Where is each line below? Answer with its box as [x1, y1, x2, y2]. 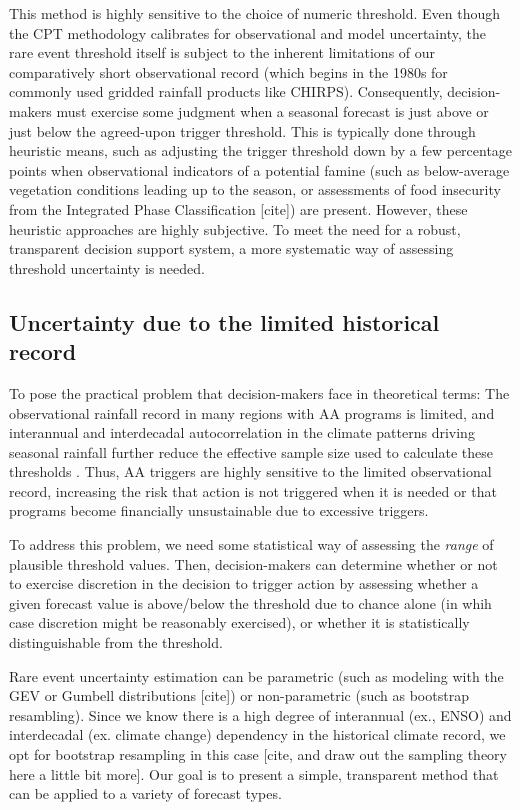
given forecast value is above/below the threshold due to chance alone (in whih [9, 592, 492, 613]
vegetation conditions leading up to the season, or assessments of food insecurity [9, 179, 501, 200]
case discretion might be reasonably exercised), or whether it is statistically [9, 612, 470, 633]
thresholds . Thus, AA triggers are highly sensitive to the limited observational [9, 461, 492, 482]
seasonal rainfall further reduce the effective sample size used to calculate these [9, 441, 493, 462]
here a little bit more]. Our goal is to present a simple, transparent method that [9, 763, 499, 784]
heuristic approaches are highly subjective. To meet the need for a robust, [9, 218, 461, 239]
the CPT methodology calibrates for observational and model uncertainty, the [9, 22, 486, 43]
